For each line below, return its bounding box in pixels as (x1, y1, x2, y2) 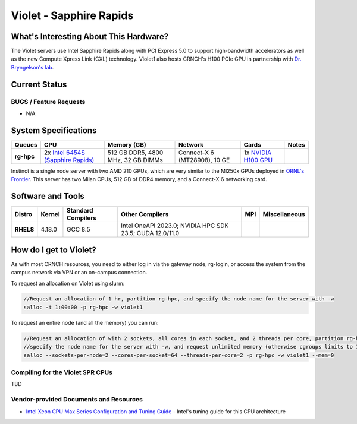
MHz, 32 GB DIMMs (107, 156, 163, 164)
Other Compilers (121, 210, 169, 219)
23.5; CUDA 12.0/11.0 (121, 229, 180, 238)
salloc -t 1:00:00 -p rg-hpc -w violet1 (23, 303, 143, 311)
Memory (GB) (107, 140, 147, 148)
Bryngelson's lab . (11, 64, 54, 71)
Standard (66, 207, 93, 215)
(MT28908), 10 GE (178, 156, 230, 164)
